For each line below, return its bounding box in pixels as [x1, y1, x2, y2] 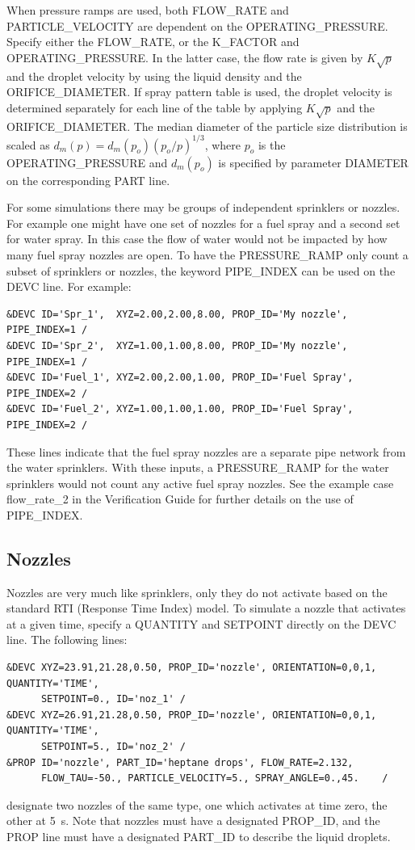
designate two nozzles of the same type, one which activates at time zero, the [6, 796, 388, 813]
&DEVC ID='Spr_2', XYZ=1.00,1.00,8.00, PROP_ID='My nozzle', [6, 339, 348, 351]
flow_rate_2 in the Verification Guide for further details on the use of [6, 490, 354, 507]
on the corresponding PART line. [6, 171, 170, 188]
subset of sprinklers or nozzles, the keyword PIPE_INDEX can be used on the [6, 262, 396, 279]
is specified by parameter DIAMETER [218, 154, 409, 170]
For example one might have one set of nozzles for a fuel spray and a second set [6, 214, 400, 231]
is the [258, 136, 286, 153]
